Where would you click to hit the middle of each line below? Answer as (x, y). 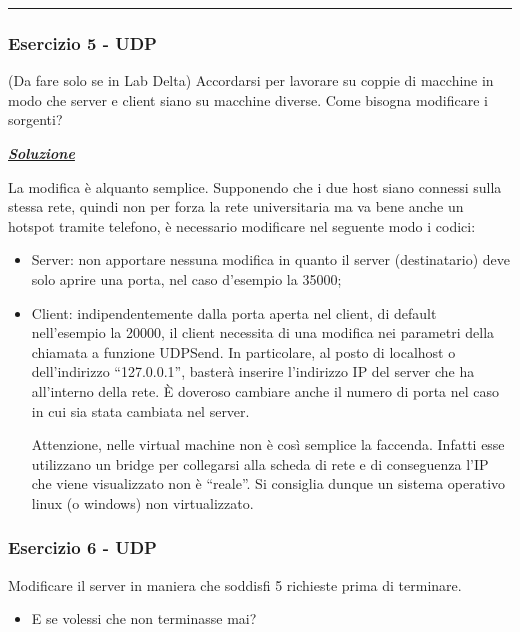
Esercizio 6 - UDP (82, 547)
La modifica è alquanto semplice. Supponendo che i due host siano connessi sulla (255, 186)
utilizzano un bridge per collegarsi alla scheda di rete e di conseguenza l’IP (260, 463)
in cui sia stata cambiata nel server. (140, 410)
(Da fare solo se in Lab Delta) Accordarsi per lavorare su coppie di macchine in (251, 80)
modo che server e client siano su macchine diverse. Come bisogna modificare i (248, 99)
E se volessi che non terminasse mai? (144, 618)
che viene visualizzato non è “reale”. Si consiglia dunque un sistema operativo (268, 483)
